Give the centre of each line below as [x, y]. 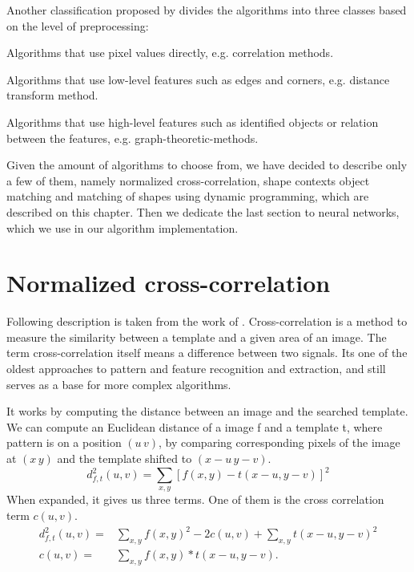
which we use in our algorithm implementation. [123, 227]
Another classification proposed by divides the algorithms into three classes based [207, 10]
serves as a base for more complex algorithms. [119, 384]
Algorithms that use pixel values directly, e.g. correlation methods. [170, 53]
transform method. [52, 95]
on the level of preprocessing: [78, 25]
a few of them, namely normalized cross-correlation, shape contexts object [188, 180]
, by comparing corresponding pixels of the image [279, 442]
